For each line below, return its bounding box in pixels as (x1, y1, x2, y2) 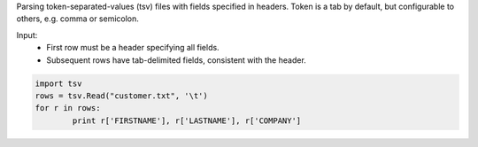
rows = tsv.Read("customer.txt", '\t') (35, 90, 208, 101)
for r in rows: (35, 103, 101, 113)
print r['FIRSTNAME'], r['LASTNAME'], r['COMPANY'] (72, 115, 302, 126)
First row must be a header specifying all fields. (46, 43, 220, 53)
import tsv (35, 78, 82, 89)
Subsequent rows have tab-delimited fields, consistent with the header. (46, 54, 307, 66)
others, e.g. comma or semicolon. (16, 13, 139, 24)
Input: (16, 29, 38, 40)
